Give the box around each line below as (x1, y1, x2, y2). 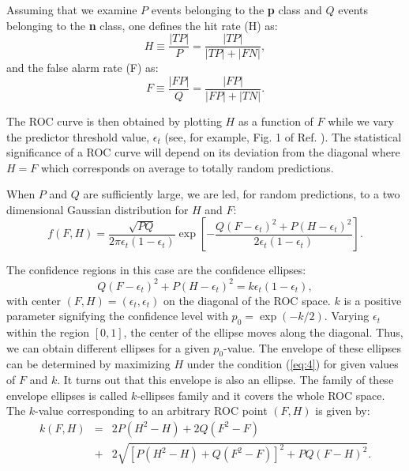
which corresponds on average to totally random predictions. (40, 159, 334, 175)
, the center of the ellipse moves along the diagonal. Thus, (123, 323, 403, 340)
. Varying (324, 307, 370, 324)
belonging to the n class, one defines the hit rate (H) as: (6, 17, 278, 33)
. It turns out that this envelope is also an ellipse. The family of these (57, 371, 394, 387)
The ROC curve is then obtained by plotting (6, 112, 222, 129)
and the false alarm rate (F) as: (6, 59, 159, 76)
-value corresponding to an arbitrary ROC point (35, 402, 268, 419)
